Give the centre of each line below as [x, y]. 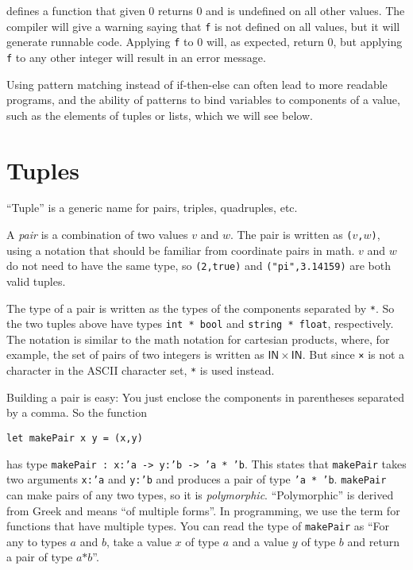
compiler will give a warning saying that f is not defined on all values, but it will [203, 26]
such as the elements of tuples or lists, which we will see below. [160, 115]
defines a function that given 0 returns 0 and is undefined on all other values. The [206, 10]
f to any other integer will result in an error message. [136, 57]
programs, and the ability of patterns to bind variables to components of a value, [203, 100]
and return [373, 541]
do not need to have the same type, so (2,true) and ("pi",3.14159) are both [199, 266]
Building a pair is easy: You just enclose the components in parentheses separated [206, 397]
